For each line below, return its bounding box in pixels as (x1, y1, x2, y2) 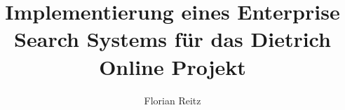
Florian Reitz (144, 92, 201, 107)
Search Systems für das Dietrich (14, 25, 331, 53)
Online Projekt (99, 52, 246, 81)
